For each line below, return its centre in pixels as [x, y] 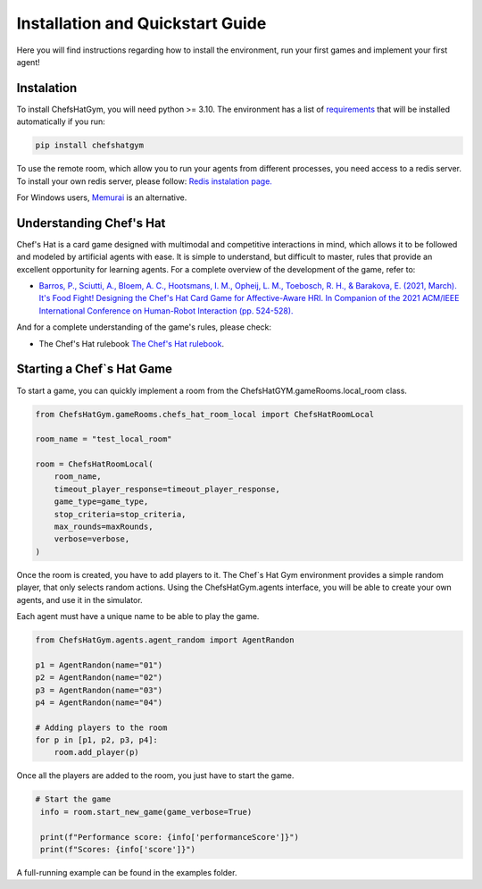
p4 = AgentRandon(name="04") [99, 702]
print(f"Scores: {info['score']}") [118, 849]
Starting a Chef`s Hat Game [95, 369]
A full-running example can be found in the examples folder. [127, 872]
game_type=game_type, [101, 502]
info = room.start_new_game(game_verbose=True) [146, 812]
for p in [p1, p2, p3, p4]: [96, 740]
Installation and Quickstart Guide [141, 23]
